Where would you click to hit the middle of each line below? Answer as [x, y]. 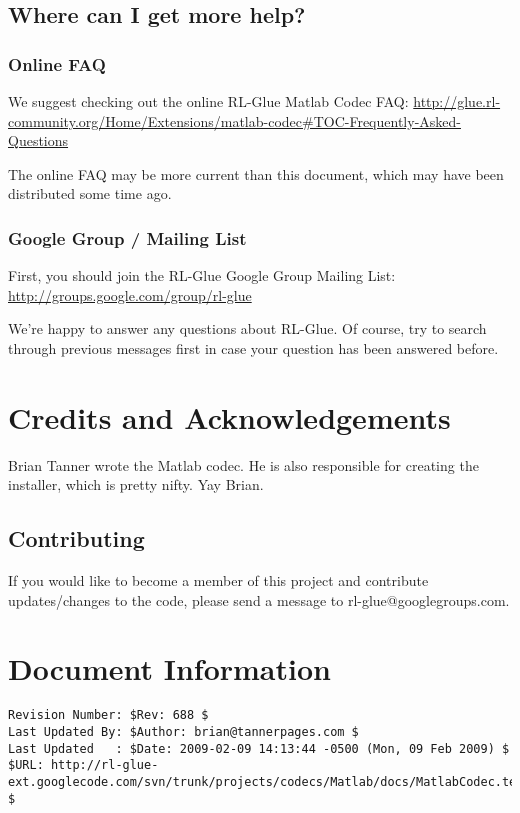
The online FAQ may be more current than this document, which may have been [256, 173]
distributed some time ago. [90, 193]
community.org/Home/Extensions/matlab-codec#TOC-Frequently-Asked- [234, 120]
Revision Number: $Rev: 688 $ [108, 715]
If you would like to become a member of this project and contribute [218, 580]
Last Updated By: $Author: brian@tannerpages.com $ [183, 732]
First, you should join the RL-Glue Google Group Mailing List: [202, 275]
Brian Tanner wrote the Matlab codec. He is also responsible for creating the [243, 464]
